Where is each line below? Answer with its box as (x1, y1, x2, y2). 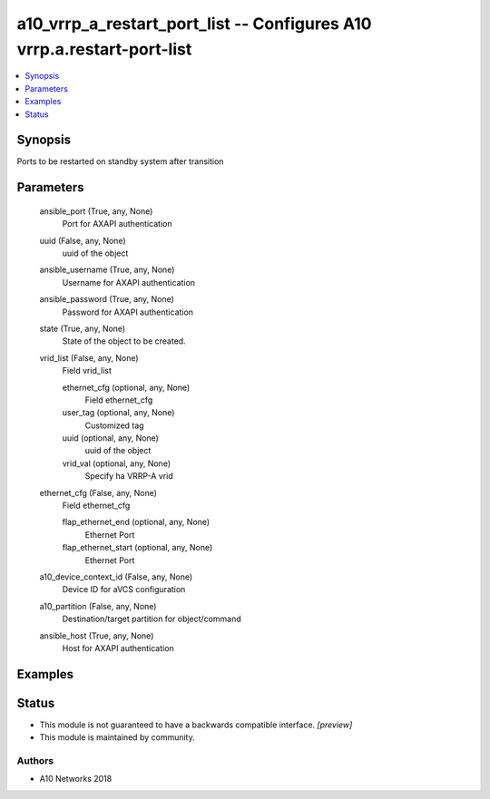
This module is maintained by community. (39, 732, 195, 743)
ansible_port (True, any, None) (39, 205, 153, 217)
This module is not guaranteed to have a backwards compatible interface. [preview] (39, 719, 353, 730)
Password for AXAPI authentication (62, 307, 194, 317)
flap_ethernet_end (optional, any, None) (62, 517, 211, 528)
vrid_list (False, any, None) (39, 352, 140, 363)
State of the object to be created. (62, 336, 186, 346)
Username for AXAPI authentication (62, 277, 195, 287)
